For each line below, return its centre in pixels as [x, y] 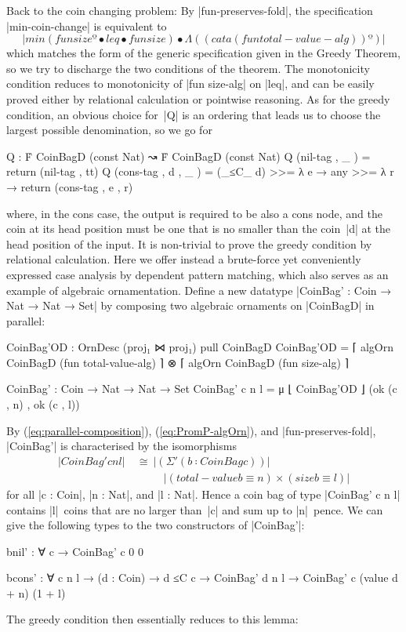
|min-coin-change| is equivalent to [87, 25]
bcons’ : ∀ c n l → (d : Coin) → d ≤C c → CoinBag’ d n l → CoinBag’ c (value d [202, 578]
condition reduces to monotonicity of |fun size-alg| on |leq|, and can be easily [190, 84]
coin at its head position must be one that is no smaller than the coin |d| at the [199, 229]
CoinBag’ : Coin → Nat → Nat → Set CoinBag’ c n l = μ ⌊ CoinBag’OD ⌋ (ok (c [202, 389]
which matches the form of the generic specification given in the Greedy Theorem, [203, 53]
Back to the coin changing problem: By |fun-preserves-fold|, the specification [190, 10]
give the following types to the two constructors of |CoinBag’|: [156, 525]
